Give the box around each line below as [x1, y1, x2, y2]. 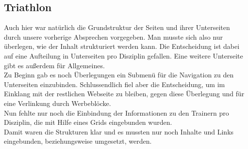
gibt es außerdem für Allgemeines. [4, 60, 105, 70]
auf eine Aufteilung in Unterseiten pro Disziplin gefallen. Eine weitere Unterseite [4, 50, 243, 60]
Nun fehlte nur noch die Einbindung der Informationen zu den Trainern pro [4, 107, 229, 118]
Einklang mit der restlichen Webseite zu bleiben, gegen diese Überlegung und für [4, 89, 245, 99]
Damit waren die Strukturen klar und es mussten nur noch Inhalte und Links [4, 126, 234, 136]
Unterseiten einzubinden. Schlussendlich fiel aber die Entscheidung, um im [4, 79, 225, 89]
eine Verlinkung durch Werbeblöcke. [4, 98, 111, 108]
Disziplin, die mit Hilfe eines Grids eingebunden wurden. [4, 117, 172, 127]
